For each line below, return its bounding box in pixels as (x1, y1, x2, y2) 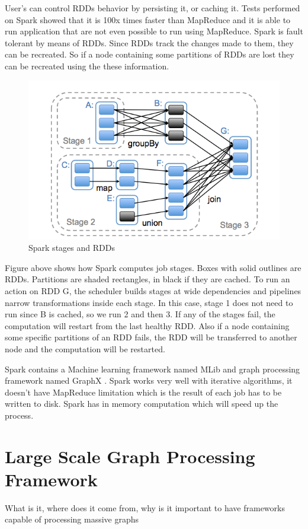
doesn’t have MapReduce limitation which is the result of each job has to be (5, 385, 282, 398)
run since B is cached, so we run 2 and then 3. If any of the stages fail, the (5, 308, 275, 320)
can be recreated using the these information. (5, 59, 169, 72)
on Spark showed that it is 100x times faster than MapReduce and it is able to (5, 13, 291, 26)
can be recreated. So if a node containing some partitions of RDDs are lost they (5, 48, 294, 60)
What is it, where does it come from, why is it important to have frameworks (5, 501, 285, 514)
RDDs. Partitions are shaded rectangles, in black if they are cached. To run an (5, 273, 290, 285)
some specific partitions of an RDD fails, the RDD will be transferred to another (5, 331, 297, 343)
